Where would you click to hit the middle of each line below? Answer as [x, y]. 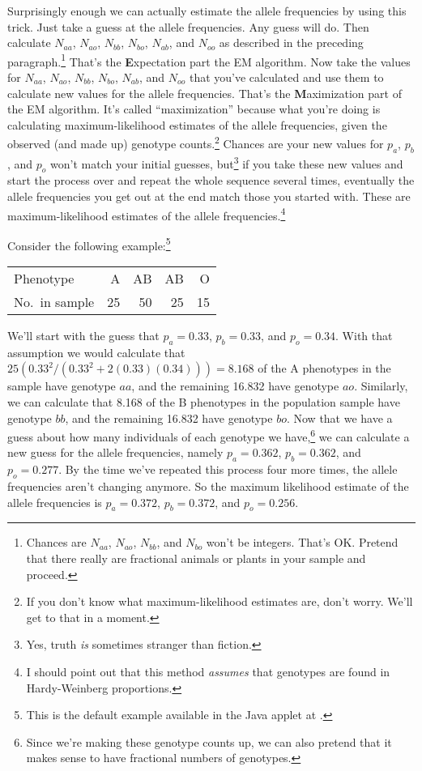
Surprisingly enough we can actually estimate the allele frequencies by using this [207, 11]
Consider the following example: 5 [89, 244]
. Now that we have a [339, 417]
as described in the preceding [291, 43]
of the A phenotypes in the [324, 368]
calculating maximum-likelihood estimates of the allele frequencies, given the [197, 124]
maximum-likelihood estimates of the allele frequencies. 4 [147, 214]
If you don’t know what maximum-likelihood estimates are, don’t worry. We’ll [220, 601]
